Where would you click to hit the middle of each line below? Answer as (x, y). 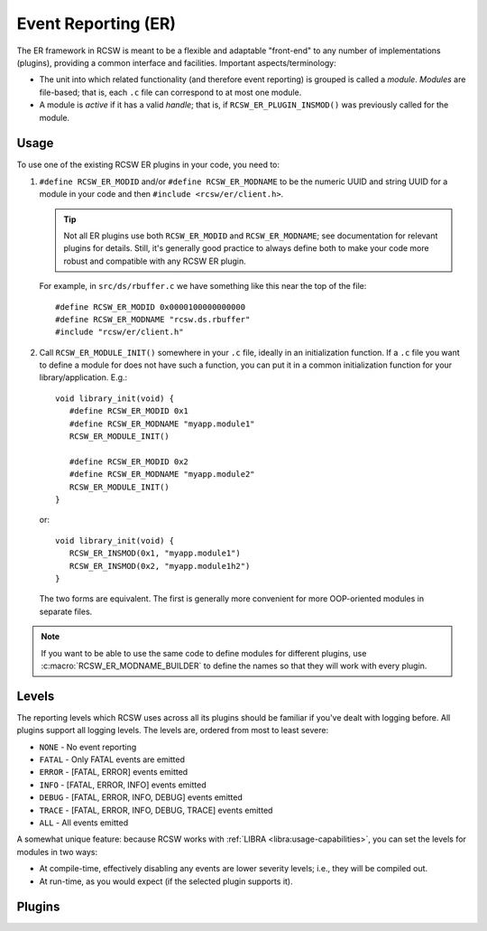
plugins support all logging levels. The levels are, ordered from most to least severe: (173, 731)
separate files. (66, 611)
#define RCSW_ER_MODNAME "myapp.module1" (162, 424)
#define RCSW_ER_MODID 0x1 (129, 411)
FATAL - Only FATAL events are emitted (112, 759)
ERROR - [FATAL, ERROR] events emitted (114, 772)
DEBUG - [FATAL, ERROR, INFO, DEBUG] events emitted (141, 797)
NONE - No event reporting (88, 747)
